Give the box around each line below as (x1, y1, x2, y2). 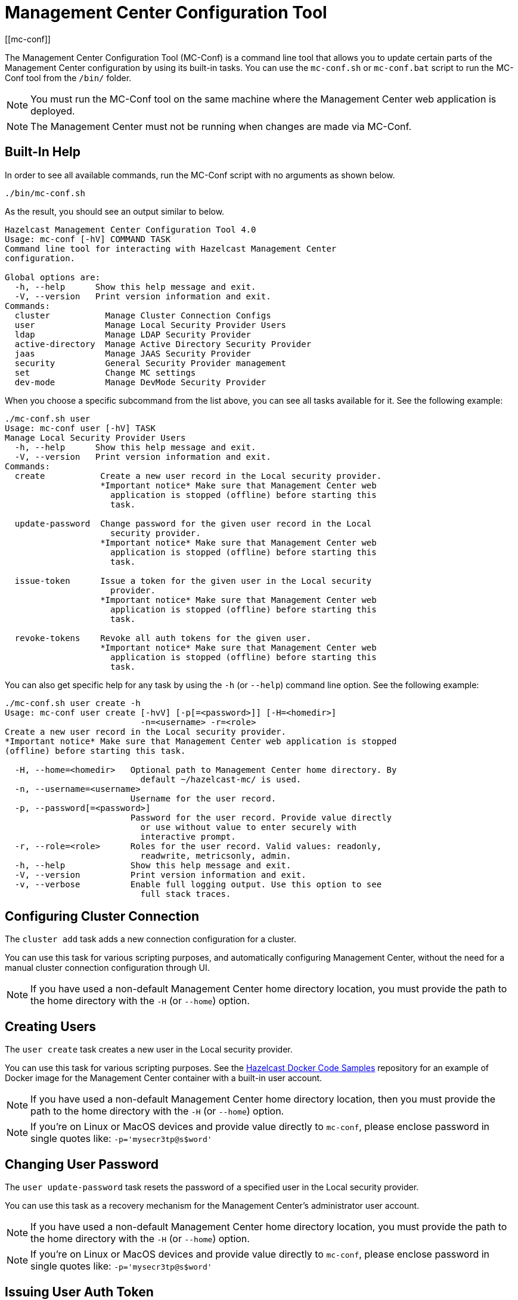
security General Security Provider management (14, 358, 287, 368)
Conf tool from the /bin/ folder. (5, 72, 132, 83)
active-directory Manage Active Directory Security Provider (14, 339, 312, 349)
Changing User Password (5, 1156, 159, 1172)
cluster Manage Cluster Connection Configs (14, 310, 271, 320)
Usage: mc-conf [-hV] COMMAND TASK (5, 234, 171, 244)
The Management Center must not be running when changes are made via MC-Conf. (30, 120, 412, 132)
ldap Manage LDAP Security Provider (14, 329, 252, 339)
